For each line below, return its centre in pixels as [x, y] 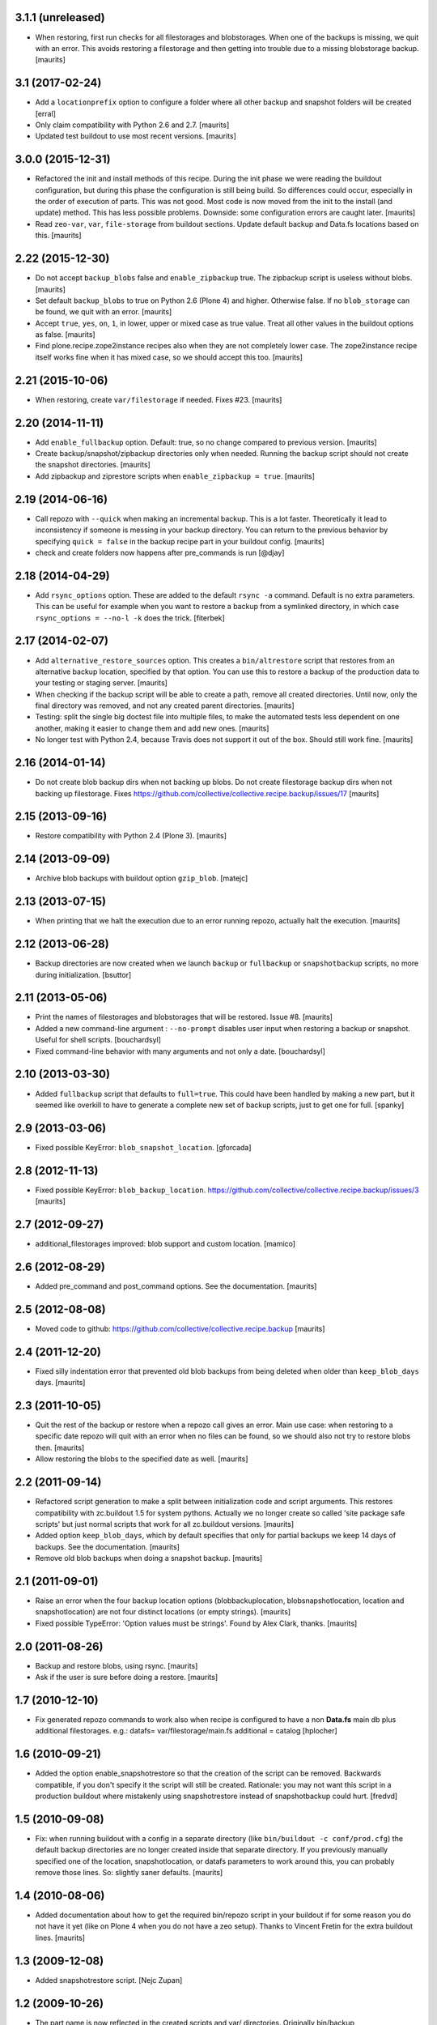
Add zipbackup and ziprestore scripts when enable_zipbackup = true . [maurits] [175, 476]
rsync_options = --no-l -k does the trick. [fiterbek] [130, 618]
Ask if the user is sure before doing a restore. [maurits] [127, 1678]
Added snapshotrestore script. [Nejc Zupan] [109, 1980]
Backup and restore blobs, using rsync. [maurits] [117, 1665]
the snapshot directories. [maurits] [93, 465]
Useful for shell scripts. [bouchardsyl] [98, 1040]
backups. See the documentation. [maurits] [107, 1546]
